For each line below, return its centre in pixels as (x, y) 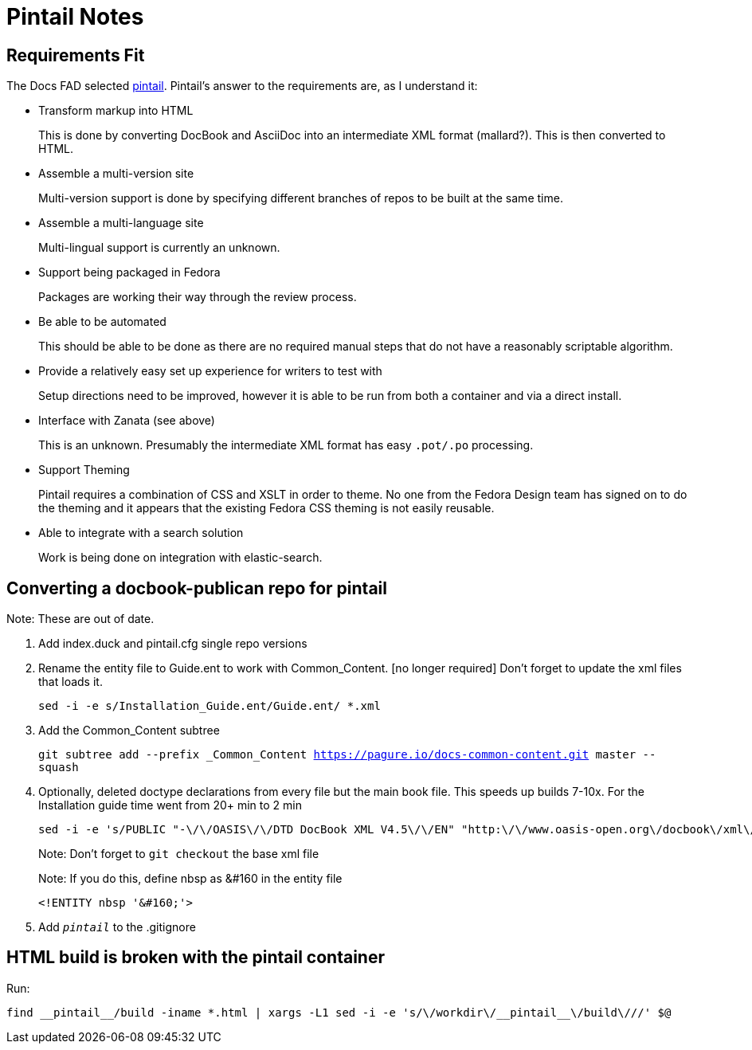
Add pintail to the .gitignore (117, 927)
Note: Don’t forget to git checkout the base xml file (179, 854)
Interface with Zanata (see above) (127, 421)
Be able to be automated (102, 322)
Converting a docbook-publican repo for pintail (197, 588)
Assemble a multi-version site (116, 174)
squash (59, 768)
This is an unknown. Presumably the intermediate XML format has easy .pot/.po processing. (286, 445)
